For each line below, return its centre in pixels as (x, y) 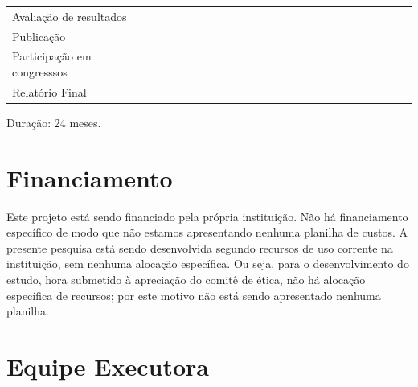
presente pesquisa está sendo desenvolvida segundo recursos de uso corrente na (200, 247)
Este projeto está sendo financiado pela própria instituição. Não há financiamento (207, 216)
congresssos (40, 72)
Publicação (39, 36)
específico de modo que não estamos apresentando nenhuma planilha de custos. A (207, 232)
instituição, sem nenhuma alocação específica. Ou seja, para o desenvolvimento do (208, 263)
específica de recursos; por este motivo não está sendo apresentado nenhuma (194, 295)
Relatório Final (49, 91)
